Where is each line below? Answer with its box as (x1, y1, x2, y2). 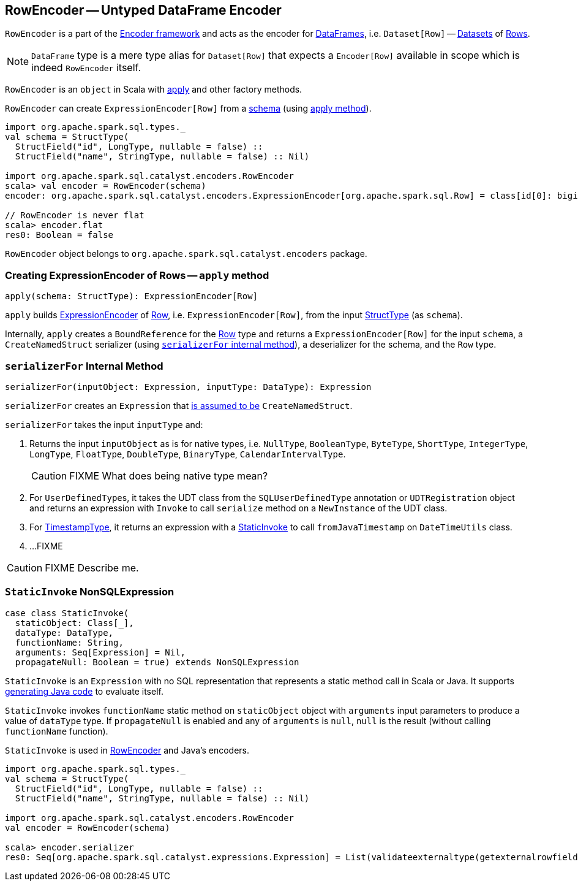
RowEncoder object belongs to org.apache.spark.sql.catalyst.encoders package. (5, 248, 367, 259)
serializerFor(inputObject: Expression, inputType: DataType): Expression (5, 381, 372, 392)
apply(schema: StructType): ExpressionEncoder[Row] (5, 291, 258, 302)
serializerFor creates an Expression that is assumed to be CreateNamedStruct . (5, 400, 353, 411)
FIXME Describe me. (45, 561, 139, 574)
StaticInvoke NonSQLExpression (5, 586, 175, 598)
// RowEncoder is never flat (5, 210, 144, 221)
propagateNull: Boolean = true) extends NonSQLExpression (15, 657, 299, 667)
